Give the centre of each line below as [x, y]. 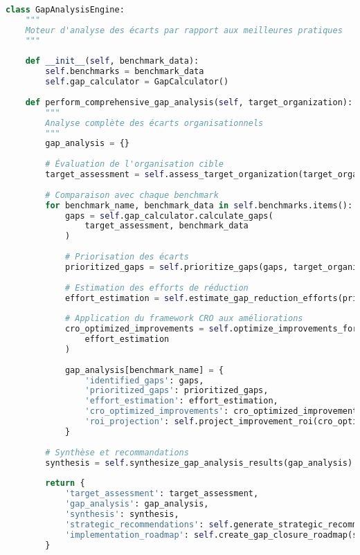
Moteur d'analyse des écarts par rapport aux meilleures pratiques [184, 30]
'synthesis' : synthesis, [122, 514]
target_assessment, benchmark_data [166, 226]
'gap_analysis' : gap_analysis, [137, 504]
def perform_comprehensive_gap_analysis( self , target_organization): [189, 102]
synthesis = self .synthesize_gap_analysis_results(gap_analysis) [199, 463]
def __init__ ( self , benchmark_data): [112, 61]
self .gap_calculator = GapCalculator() [137, 82]
